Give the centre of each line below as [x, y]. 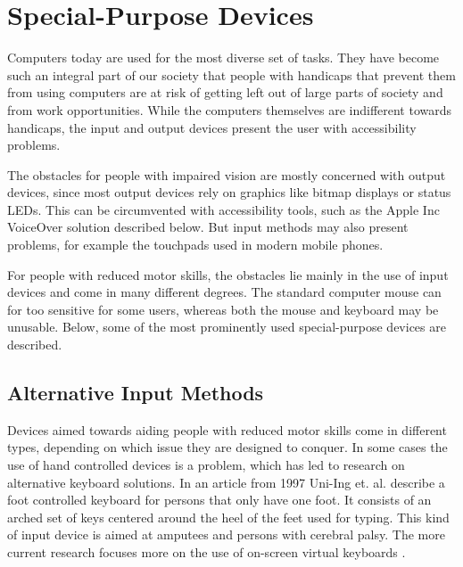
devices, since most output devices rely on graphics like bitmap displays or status [229, 192]
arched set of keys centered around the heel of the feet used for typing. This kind [228, 517]
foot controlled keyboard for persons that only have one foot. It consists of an [219, 500]
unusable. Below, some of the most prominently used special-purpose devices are [227, 327]
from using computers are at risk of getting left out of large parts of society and [225, 92]
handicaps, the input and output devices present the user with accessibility [212, 127]
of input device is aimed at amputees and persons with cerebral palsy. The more [226, 534]
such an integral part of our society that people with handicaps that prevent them [231, 74]
